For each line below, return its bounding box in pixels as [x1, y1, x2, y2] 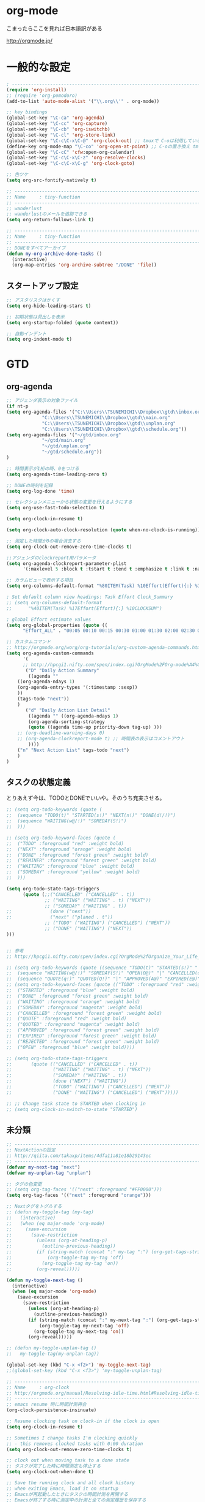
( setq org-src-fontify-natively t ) [6, 177, 97, 183]
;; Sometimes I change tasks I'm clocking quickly [6, 1435, 138, 1441]
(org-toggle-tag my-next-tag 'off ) [38, 1322, 130, 1329]
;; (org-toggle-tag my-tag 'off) [6, 1254, 124, 1261]
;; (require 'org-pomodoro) [6, 93, 78, 99]
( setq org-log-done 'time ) [6, 488, 75, 494]
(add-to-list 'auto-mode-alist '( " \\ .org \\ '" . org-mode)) [6, 98, 160, 104]
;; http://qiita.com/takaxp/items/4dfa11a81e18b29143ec [6, 1153, 151, 1159]
